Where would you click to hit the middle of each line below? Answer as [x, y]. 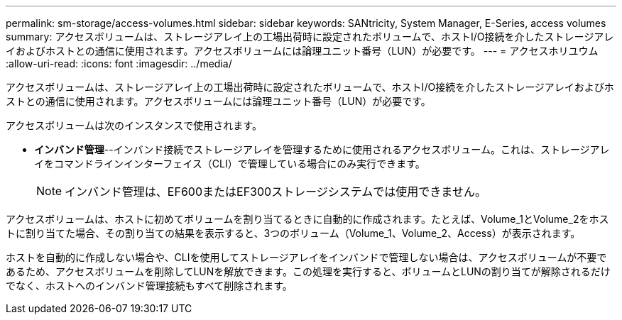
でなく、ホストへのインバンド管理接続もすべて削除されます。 [149, 286]
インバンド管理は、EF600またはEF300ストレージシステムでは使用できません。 [275, 192]
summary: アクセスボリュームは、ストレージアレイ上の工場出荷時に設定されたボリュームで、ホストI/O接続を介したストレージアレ [310, 37]
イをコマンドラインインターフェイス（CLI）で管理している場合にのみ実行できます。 [230, 164]
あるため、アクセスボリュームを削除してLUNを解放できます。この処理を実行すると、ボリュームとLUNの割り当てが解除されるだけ [308, 271]
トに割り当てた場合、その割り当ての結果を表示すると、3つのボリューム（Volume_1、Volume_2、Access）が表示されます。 [293, 233]
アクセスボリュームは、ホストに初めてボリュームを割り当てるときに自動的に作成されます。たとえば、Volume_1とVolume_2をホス [307, 219]
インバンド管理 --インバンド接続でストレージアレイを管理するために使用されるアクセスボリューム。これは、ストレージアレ [322, 149]
